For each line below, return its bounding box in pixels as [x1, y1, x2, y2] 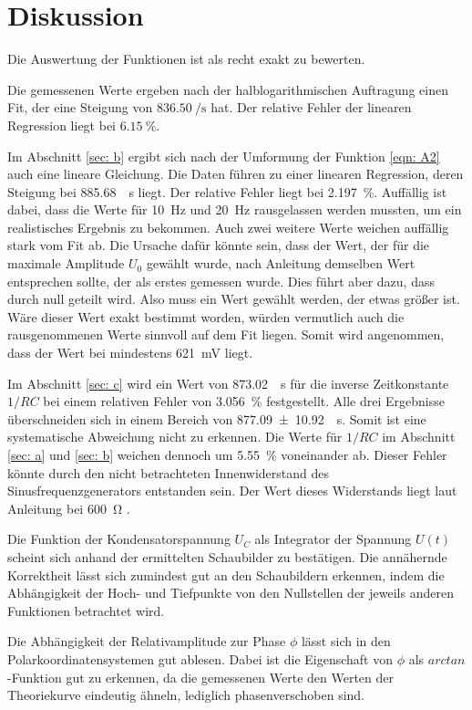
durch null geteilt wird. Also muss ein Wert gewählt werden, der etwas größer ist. [7, 289, 460, 308]
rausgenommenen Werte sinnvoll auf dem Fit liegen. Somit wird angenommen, [7, 325, 445, 344]
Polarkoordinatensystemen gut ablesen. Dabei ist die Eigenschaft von [7, 649, 394, 668]
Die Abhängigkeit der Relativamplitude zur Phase [7, 632, 286, 651]
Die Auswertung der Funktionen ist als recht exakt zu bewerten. [7, 49, 365, 68]
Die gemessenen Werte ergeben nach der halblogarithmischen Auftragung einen [7, 79, 449, 99]
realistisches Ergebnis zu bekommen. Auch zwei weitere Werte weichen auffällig [7, 217, 449, 236]
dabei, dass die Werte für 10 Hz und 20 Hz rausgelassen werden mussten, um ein [7, 200, 462, 219]
